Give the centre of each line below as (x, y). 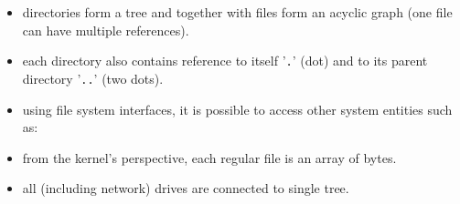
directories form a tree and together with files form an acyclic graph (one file (237, 12)
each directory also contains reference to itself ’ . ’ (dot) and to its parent (225, 61)
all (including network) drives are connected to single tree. (186, 188)
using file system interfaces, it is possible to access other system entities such (237, 109)
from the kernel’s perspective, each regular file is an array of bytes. (209, 157)
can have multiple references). (106, 30)
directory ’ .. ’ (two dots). (93, 78)
